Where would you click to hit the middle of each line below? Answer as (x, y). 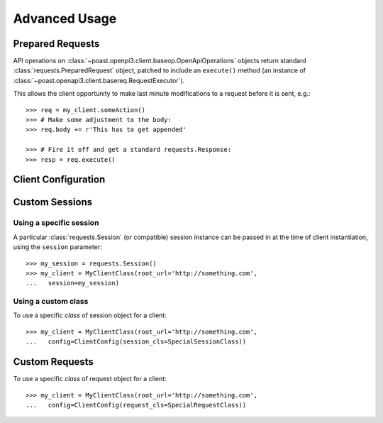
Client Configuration (59, 180)
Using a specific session (56, 223)
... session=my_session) (73, 283)
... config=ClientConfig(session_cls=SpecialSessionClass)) (136, 342)
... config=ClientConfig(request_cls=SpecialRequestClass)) (136, 405)
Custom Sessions (53, 202)
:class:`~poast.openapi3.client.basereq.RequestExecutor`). (99, 80)
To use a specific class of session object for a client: (90, 315)
